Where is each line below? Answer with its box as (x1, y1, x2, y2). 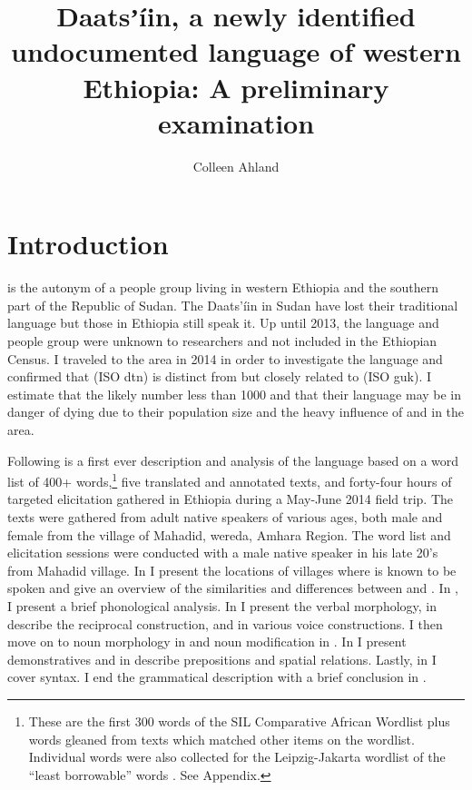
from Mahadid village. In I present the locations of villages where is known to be (7, 560, 457, 579)
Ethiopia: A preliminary (83, 68, 389, 105)
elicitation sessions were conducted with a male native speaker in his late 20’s (7, 543, 438, 562)
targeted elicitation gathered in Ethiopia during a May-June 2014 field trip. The (7, 489, 453, 509)
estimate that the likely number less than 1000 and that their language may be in (7, 384, 462, 403)
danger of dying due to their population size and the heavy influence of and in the (7, 402, 465, 421)
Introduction (7, 225, 169, 262)
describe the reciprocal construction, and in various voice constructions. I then (7, 614, 443, 633)
